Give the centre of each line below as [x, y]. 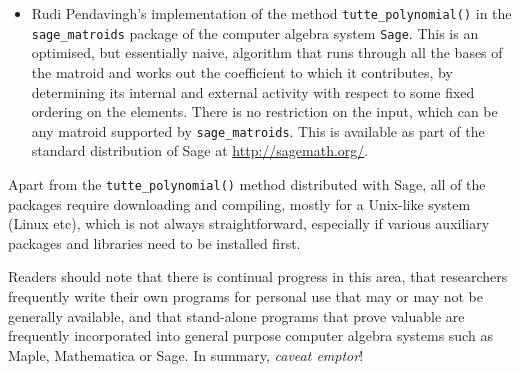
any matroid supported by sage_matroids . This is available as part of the [258, 130]
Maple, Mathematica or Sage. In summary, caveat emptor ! [186, 354]
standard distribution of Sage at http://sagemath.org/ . [200, 150]
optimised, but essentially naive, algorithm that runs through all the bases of [267, 52]
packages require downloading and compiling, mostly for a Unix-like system [239, 203]
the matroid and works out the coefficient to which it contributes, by [242, 71]
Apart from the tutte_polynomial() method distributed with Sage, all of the [247, 183]
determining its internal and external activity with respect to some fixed [253, 91]
